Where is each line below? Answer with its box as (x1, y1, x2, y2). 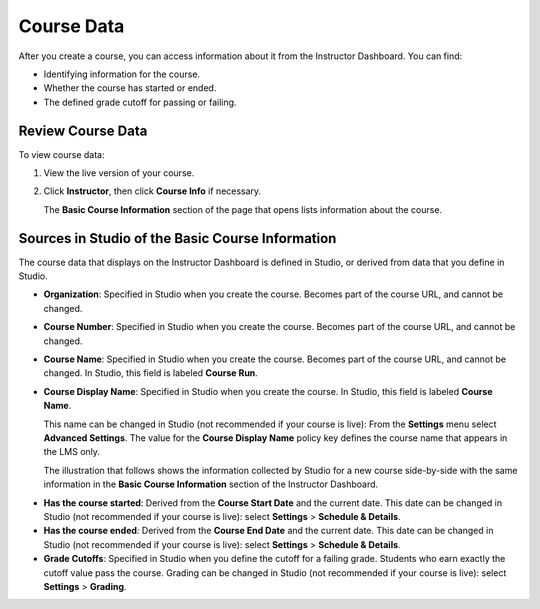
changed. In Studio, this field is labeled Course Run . (43, 367, 259, 379)
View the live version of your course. (43, 167, 195, 179)
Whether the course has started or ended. (43, 82, 217, 94)
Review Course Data (18, 122, 148, 139)
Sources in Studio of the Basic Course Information (18, 230, 337, 247)
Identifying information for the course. (43, 68, 200, 80)
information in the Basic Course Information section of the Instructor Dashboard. (43, 478, 379, 490)
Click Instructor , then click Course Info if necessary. (43, 185, 262, 197)
